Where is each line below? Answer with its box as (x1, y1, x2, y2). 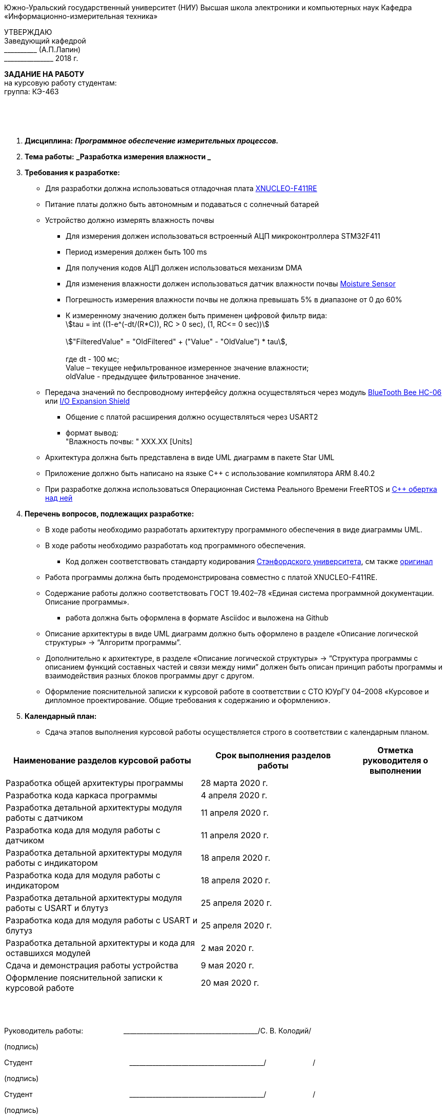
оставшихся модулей (6, 948, 91, 958)
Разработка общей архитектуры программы (6, 778, 184, 788)
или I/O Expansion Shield (45, 397, 130, 405)
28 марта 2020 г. (200, 778, 268, 788)
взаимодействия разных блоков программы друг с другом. (45, 671, 254, 680)
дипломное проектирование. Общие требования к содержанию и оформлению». (45, 696, 331, 705)
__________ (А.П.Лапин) (4, 45, 81, 54)
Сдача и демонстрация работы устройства (6, 960, 178, 970)
